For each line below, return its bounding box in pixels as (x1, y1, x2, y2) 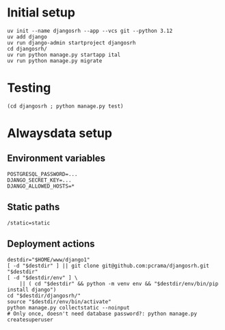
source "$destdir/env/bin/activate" (7, 298, 111, 305)
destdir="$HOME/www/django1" (7, 256, 90, 263)
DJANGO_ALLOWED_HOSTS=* (7, 183, 75, 190)
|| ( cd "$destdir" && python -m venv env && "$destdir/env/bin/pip (19, 280, 219, 287)
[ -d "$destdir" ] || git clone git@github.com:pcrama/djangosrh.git (7, 262, 210, 269)
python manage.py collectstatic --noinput (7, 304, 130, 311)
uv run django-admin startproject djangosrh (7, 39, 136, 46)
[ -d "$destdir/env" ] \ (7, 274, 78, 281)
